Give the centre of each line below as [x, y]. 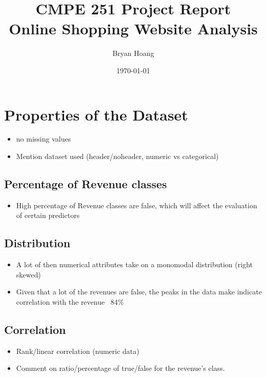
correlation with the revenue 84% [70, 302]
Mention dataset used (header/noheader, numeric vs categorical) [117, 156]
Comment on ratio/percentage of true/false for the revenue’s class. [120, 368]
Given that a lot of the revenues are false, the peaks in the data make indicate [139, 292]
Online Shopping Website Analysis [133, 28]
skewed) [28, 274]
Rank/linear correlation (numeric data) [78, 351]
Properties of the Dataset [96, 114]
